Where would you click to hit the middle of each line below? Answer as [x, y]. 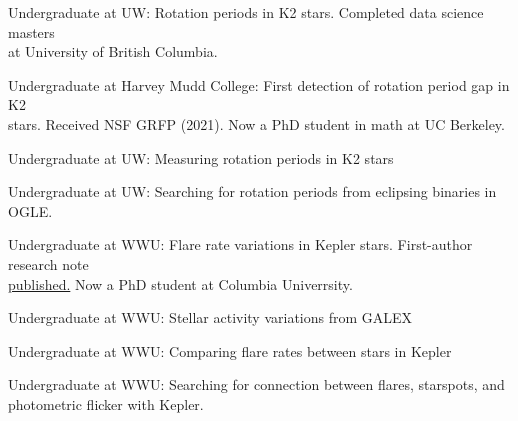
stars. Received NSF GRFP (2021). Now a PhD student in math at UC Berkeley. [256, 123]
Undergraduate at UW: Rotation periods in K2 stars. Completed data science [246, 12]
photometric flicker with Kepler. [106, 403]
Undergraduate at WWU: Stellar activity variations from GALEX [210, 317]
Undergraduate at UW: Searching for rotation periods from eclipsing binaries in [252, 191]
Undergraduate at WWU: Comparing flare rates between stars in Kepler [230, 350]
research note [48, 263]
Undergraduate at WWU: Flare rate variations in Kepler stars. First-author [240, 244]
